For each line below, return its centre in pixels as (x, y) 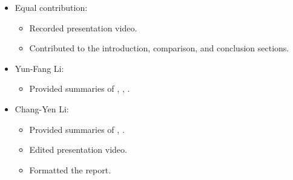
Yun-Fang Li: (39, 68)
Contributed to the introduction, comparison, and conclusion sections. (159, 48)
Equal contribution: (51, 7)
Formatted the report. (70, 169)
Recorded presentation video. (83, 27)
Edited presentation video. (78, 149)
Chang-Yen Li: (42, 108)
